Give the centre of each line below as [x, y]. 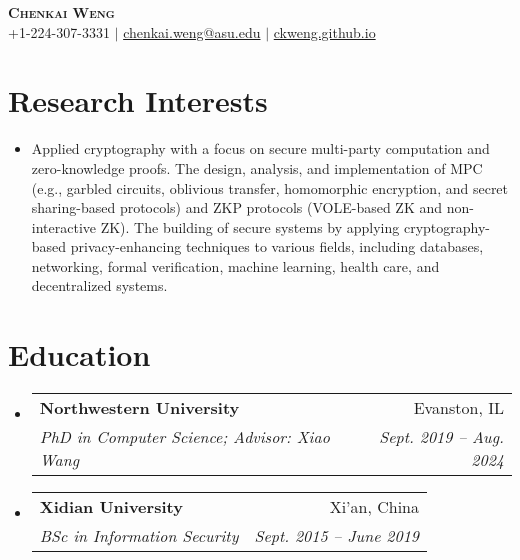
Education [79, 354]
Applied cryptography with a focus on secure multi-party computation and [260, 148]
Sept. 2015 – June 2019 [336, 536]
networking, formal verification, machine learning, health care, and [235, 265]
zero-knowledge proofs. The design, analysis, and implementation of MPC [257, 167]
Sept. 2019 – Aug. [441, 437]
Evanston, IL [458, 408]
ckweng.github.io [324, 31]
